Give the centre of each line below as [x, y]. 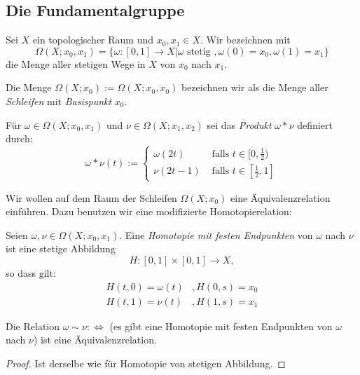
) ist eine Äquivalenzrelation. [95, 340]
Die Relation [33, 326]
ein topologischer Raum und [93, 40]
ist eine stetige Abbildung [61, 248]
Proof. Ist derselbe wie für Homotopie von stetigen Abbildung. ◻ [146, 363]
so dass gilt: [31, 273]
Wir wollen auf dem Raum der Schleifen [91, 197]
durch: [19, 138]
